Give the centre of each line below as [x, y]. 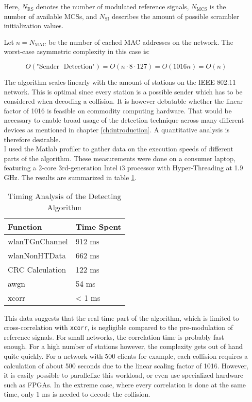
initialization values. [34, 26]
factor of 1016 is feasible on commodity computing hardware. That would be [118, 110]
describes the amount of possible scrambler [176, 16]
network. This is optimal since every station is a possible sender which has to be [123, 91]
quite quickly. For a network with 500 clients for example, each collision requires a [126, 356]
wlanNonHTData [37, 255]
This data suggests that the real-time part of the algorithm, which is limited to [122, 318]
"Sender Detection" [66, 66]
